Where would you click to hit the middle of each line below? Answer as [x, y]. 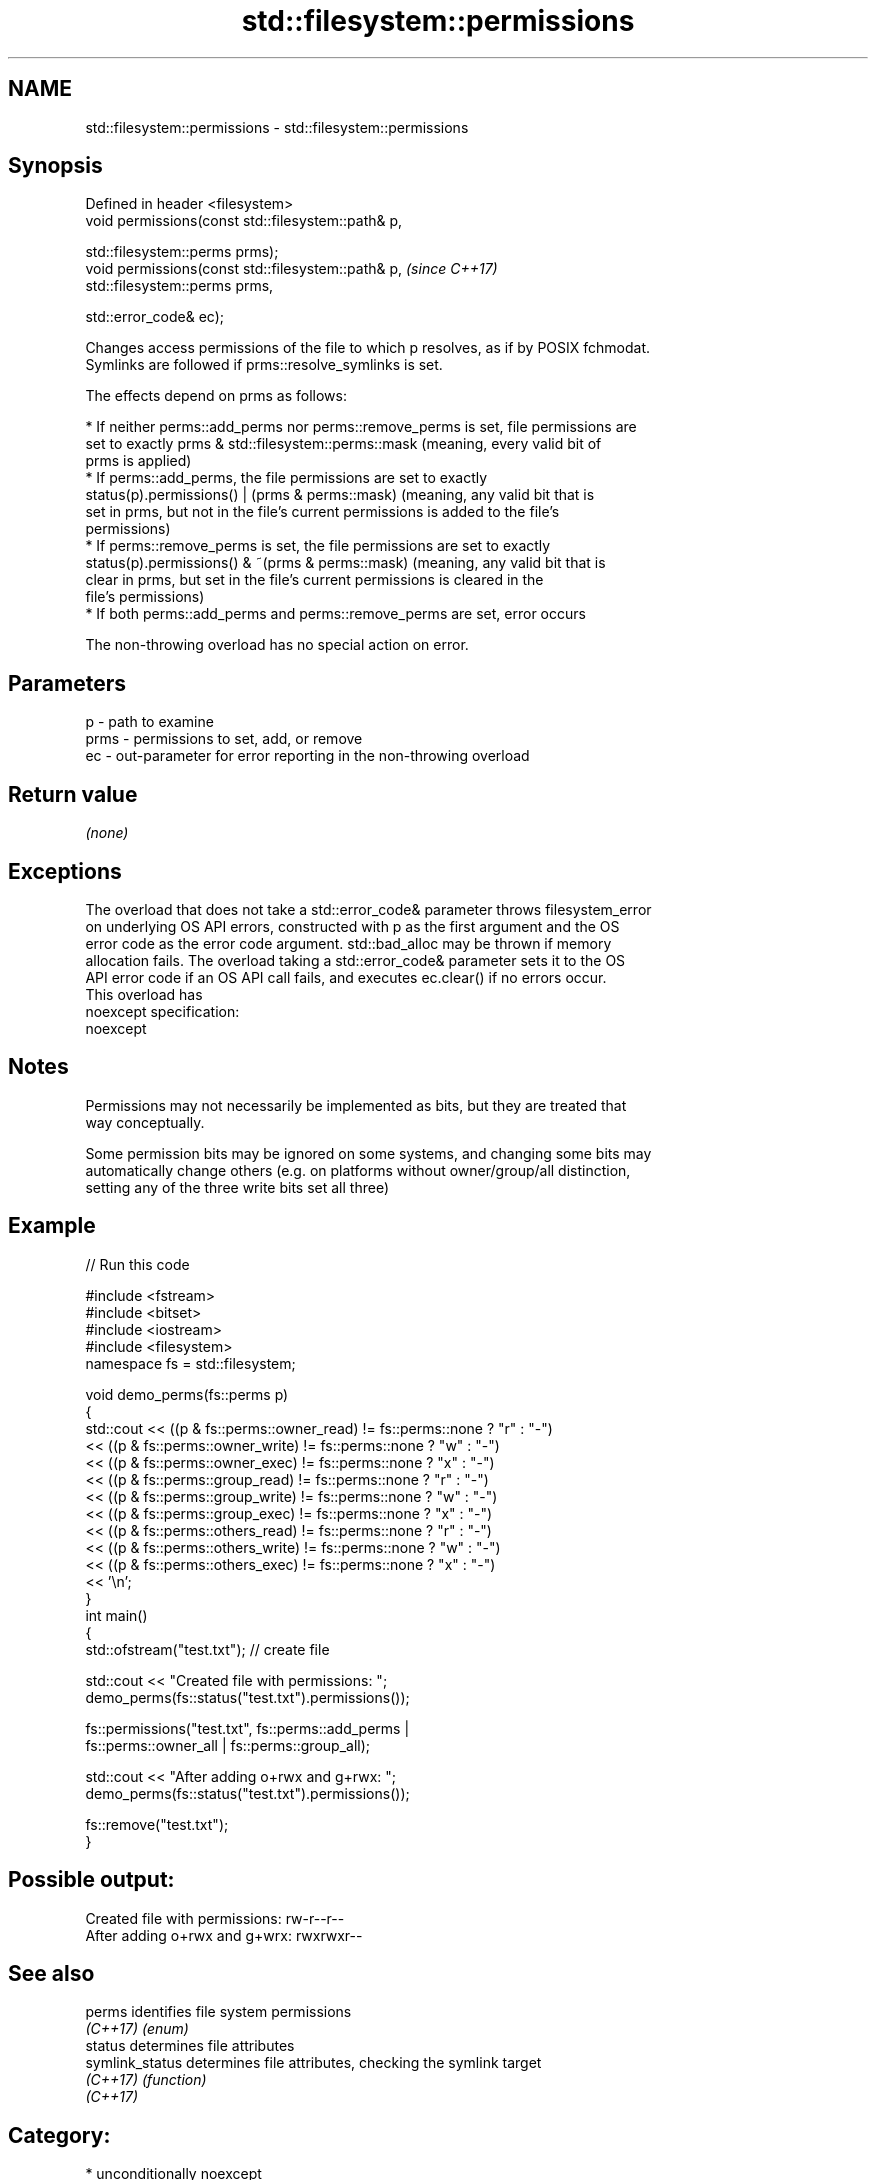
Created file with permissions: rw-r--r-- [215, 1918]
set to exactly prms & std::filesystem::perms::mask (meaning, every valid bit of [343, 444]
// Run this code [137, 1264]
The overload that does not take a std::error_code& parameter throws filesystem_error [368, 909]
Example [52, 1226]
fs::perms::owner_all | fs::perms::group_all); [228, 1745]
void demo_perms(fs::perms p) [187, 1394]
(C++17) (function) [146, 2080]
